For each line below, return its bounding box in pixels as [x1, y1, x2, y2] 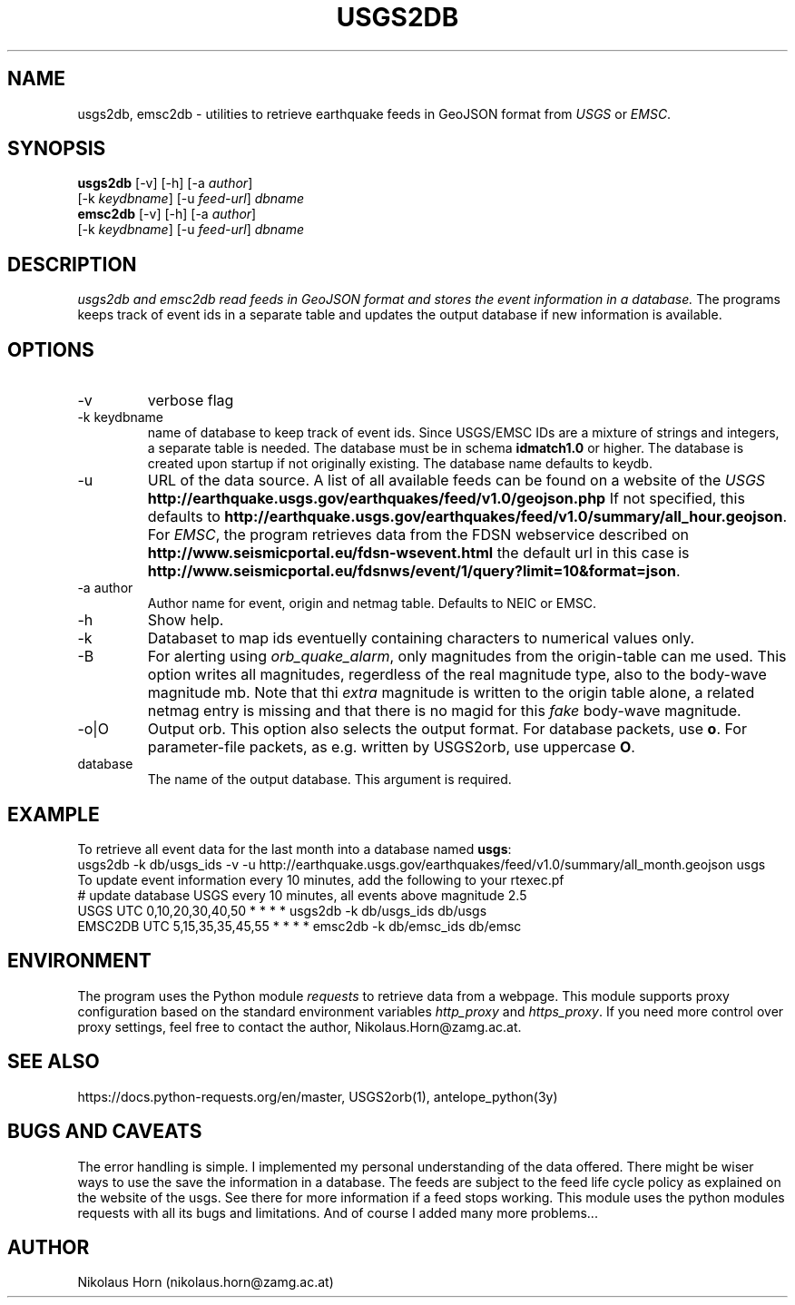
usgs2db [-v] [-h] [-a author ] [77, 175, 253, 191]
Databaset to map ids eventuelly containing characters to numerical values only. [147, 629, 695, 648]
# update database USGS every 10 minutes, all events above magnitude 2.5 [77, 887, 527, 903]
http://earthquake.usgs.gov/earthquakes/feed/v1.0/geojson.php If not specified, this [147, 489, 745, 508]
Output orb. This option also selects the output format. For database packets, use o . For [147, 720, 747, 739]
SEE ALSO [7, 1050, 100, 1074]
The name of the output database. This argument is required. [147, 771, 512, 788]
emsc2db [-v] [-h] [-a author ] [77, 206, 257, 222]
